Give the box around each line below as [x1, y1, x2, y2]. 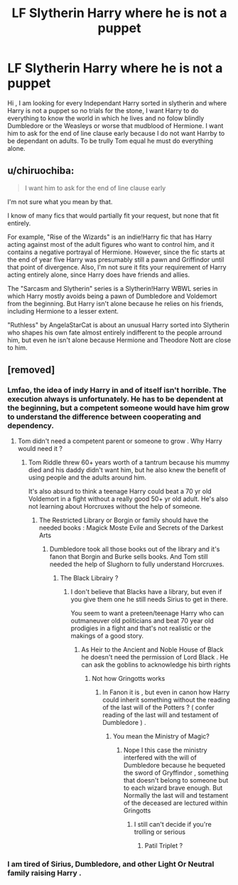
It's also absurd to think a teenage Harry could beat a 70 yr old [28, 487, 212, 496]
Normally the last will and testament [123, 791, 229, 800]
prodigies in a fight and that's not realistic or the [70, 624, 212, 632]
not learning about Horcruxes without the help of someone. [28, 502, 202, 511]
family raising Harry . [7, 868, 82, 878]
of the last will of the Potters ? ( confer [102, 703, 215, 712]
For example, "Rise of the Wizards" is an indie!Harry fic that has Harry [7, 233, 212, 241]
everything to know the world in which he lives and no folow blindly [7, 114, 205, 122]
